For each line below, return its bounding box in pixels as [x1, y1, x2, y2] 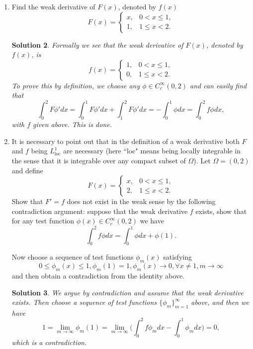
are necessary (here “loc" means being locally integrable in [63, 145, 241, 156]
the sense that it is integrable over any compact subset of [11, 155, 186, 166]
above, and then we [191, 297, 249, 307]
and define [11, 165, 43, 175]
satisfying [163, 252, 192, 262]
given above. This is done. [33, 119, 112, 130]
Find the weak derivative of [11, 1, 95, 11]
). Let [193, 155, 211, 166]
